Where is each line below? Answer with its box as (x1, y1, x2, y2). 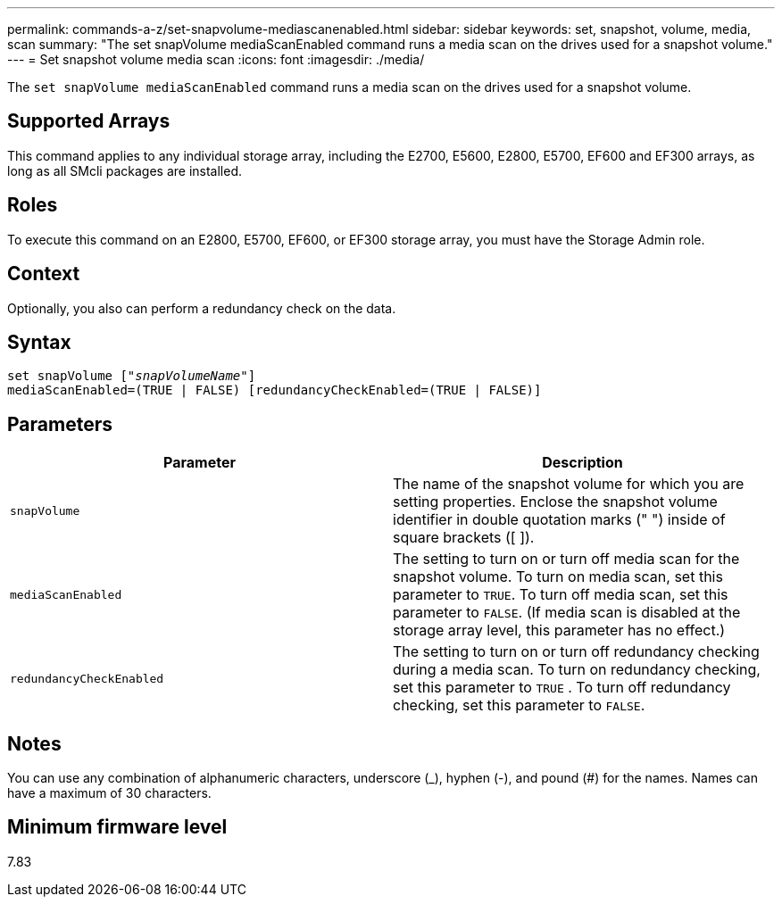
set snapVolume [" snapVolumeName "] (7, 369, 256, 384)
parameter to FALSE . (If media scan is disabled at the (393, 603, 741, 622)
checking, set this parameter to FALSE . (393, 696, 645, 715)
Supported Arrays (7, 110, 171, 133)
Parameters (7, 412, 112, 435)
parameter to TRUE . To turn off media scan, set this (393, 585, 728, 604)
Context (7, 262, 80, 286)
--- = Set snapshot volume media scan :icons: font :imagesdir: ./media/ (7, 52, 425, 67)
